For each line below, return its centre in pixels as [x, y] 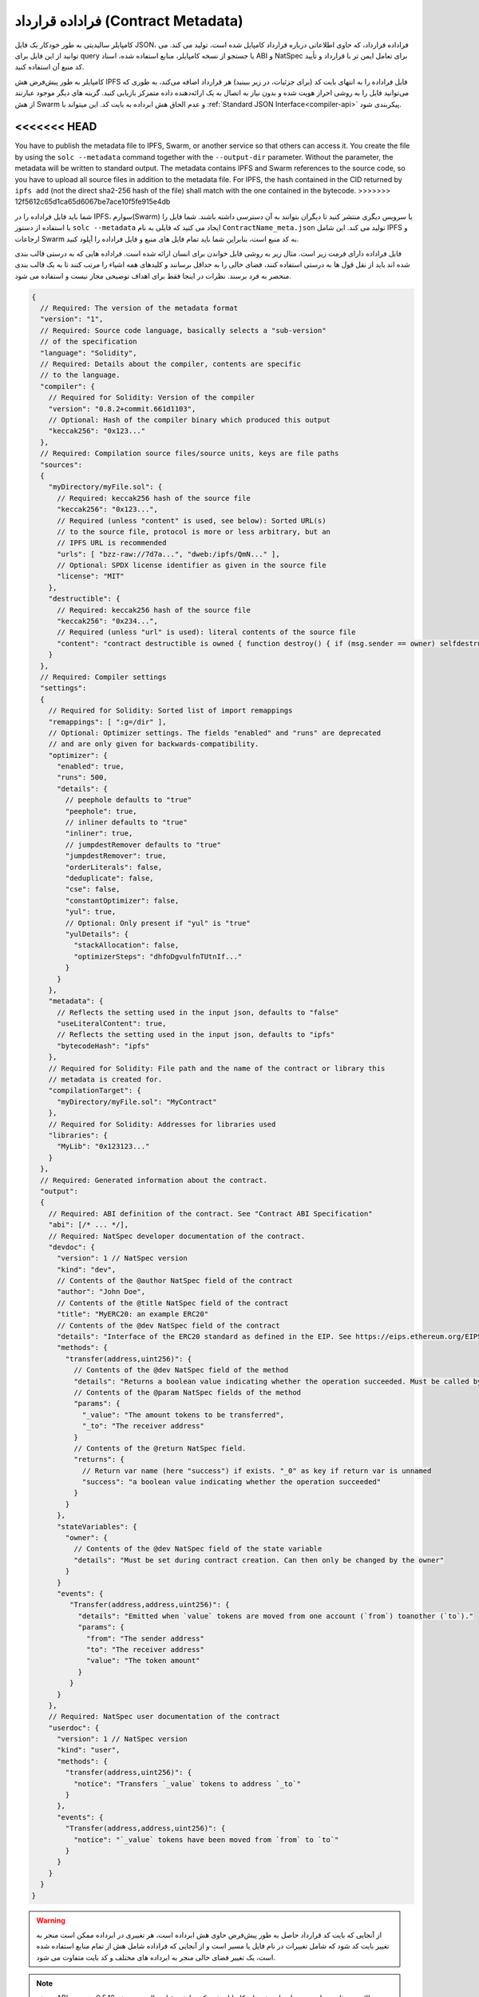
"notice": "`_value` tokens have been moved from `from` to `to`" [206, 1840]
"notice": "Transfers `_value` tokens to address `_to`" [187, 1784]
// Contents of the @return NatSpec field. [160, 1448]
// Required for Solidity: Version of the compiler [152, 398]
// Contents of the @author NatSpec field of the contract [175, 1281]
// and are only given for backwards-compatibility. [154, 744]
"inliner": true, [99, 834]
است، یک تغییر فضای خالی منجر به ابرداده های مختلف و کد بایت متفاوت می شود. [156, 1957]
